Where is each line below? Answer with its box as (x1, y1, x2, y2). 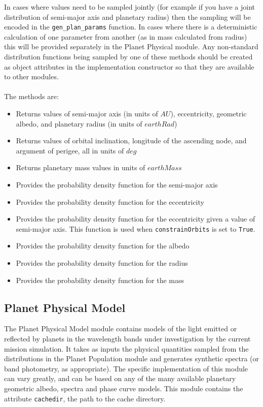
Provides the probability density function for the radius (16, 258, 188, 268)
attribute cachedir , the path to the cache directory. (4, 393, 166, 403)
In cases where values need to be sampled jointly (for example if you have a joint (4, 2, 255, 12)
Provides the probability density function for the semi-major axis (16, 179, 218, 190)
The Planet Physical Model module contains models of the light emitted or (4, 323, 237, 334)
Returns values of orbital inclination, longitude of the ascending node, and (16, 135, 247, 146)
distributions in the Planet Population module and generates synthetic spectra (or (4, 353, 259, 364)
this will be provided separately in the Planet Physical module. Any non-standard (4, 41, 258, 52)
